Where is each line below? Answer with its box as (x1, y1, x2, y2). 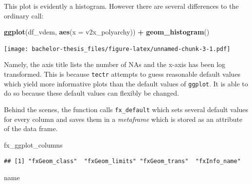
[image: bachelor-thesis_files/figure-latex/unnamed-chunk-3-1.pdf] (4, 45, 231, 52)
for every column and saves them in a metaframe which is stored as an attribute (4, 114, 243, 124)
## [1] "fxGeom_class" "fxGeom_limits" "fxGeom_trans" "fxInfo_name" (4, 158, 241, 165)
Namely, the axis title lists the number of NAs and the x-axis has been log (4, 59, 226, 69)
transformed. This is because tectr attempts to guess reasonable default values (4, 69, 241, 79)
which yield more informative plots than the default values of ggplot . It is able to (4, 78, 248, 88)
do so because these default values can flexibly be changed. (4, 88, 180, 98)
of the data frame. (4, 123, 58, 134)
